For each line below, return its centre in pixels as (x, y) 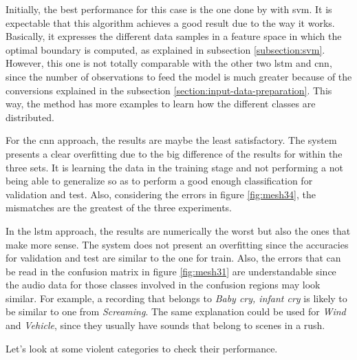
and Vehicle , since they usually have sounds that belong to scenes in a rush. (165, 325)
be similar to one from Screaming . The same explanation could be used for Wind (176, 311)
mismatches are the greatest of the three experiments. (119, 208)
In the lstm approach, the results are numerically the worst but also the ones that (178, 230)
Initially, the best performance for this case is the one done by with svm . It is (169, 9)
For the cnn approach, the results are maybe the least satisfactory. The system (171, 140)
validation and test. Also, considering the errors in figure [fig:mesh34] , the (161, 194)
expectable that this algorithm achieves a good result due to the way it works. (170, 22)
